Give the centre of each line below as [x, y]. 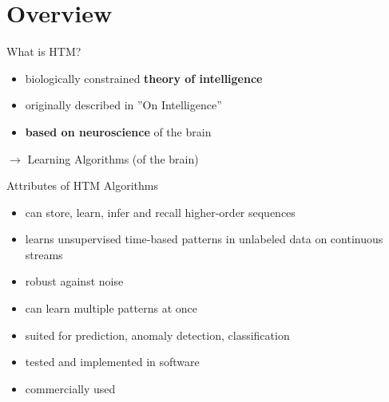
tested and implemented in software [112, 362]
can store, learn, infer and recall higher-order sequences [160, 212]
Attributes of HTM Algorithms [83, 185]
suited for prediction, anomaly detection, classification [157, 335]
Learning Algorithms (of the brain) [113, 158]
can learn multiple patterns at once [111, 308]
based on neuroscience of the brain [118, 131]
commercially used [70, 388]
